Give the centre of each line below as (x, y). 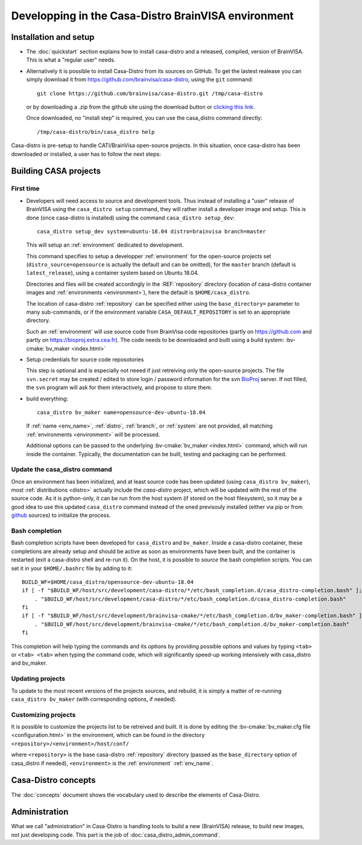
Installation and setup (53, 37)
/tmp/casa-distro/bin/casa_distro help (96, 132)
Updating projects (38, 679)
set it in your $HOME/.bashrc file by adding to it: (72, 568)
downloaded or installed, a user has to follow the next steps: (86, 154)
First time (25, 189)
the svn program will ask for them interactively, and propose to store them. (119, 388)
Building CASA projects (56, 171)
